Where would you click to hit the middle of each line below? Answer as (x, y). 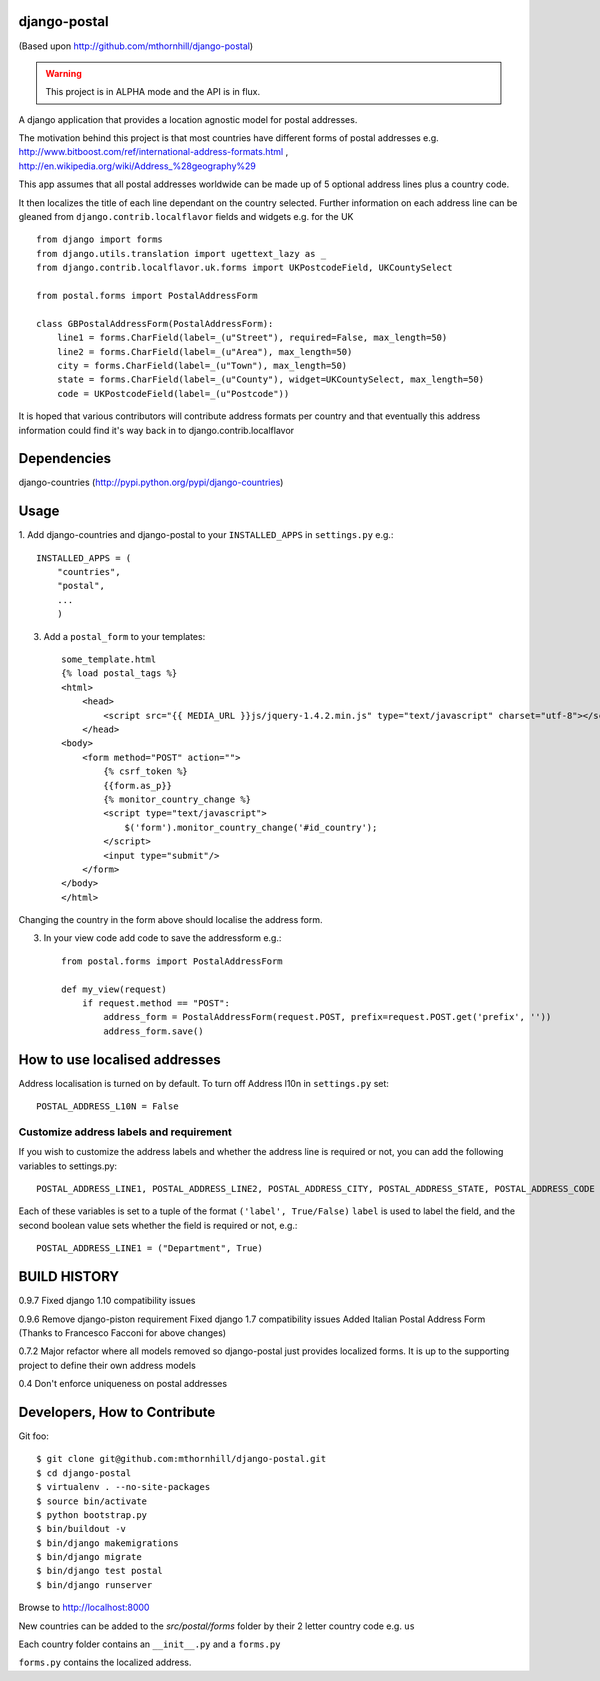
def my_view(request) (114, 989)
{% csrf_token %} (146, 771)
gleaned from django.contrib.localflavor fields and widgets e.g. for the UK (186, 217)
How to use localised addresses (119, 1059)
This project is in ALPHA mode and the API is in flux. (153, 92)
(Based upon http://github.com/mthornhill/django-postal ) (136, 46)
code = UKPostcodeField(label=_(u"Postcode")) (173, 393)
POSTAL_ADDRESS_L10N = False (107, 1106)
